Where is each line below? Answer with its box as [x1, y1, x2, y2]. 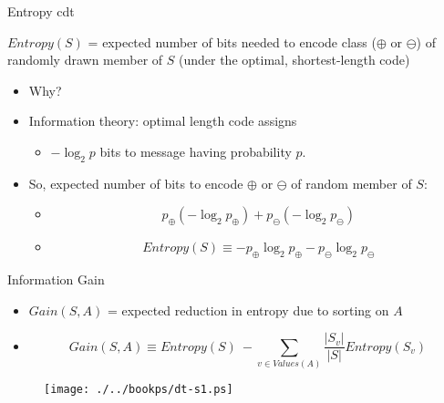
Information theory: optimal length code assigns [28, 111, 297, 130]
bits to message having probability [99, 141, 292, 160]
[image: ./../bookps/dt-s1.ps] [44, 383, 233, 397]
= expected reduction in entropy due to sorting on [107, 300, 389, 319]
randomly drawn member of [7, 50, 163, 69]
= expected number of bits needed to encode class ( [88, 32, 377, 51]
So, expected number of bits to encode [28, 173, 243, 192]
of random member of [291, 173, 412, 192]
